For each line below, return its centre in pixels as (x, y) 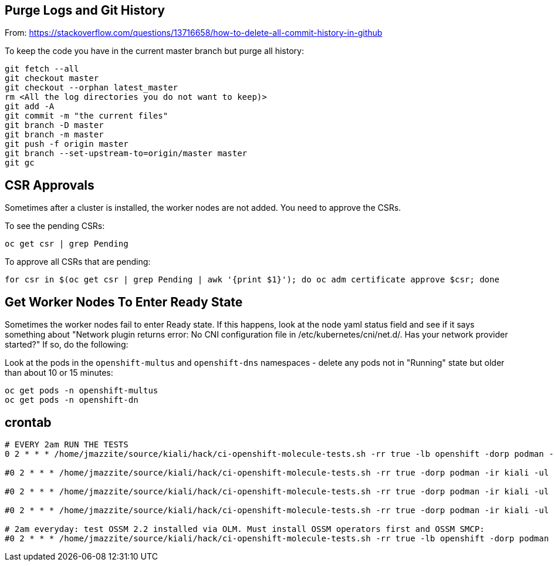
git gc (20, 163)
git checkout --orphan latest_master (92, 88)
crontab (28, 422)
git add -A (30, 107)
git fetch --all (42, 69)
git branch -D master (54, 125)
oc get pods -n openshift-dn (72, 400)
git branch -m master (54, 135)
